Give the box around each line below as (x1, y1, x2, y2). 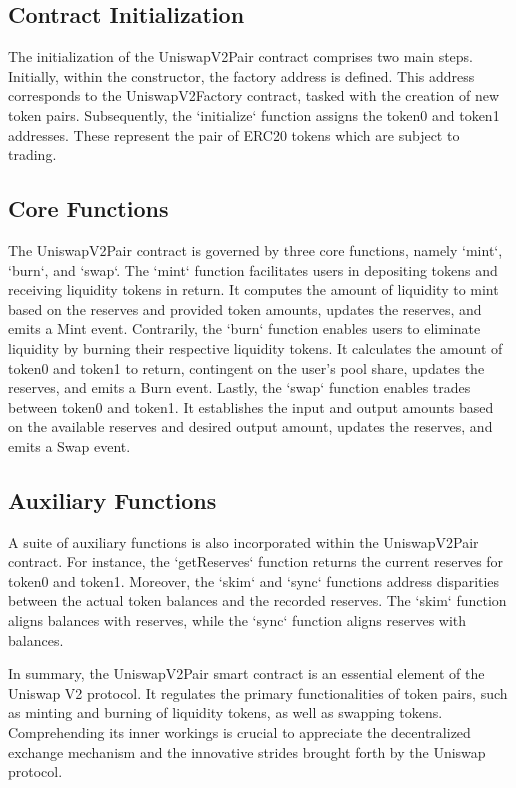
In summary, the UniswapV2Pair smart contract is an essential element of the (8, 663, 485, 684)
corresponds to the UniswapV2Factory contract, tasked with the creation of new (8, 85, 500, 106)
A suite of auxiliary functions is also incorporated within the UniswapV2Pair (8, 531, 479, 552)
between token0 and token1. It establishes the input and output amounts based (8, 396, 494, 417)
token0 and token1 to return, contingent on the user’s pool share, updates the (8, 357, 485, 378)
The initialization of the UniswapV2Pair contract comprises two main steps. (8, 46, 474, 67)
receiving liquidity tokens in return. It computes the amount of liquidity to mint (8, 279, 499, 300)
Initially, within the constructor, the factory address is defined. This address (8, 65, 475, 86)
